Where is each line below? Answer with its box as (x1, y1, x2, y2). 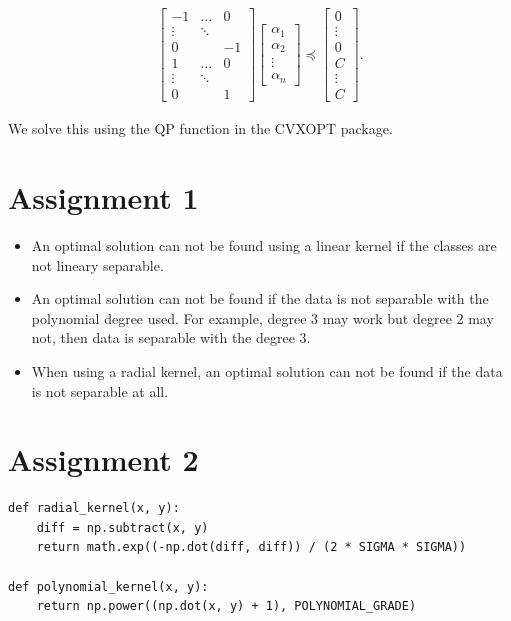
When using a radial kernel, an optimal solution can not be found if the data (31, 360, 503, 381)
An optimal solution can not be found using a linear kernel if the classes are (31, 234, 497, 255)
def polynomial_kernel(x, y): (8, 579, 209, 594)
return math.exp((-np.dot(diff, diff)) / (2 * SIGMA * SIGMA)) (36, 540, 467, 555)
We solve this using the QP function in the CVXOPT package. (8, 118, 393, 139)
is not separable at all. (31, 380, 169, 401)
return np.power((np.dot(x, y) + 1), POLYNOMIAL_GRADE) (36, 599, 417, 614)
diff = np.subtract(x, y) (36, 520, 209, 535)
